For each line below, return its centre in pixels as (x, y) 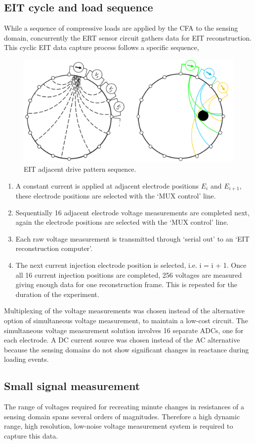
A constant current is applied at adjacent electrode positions (107, 185)
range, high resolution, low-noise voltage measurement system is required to (119, 426)
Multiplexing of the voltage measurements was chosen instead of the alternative (124, 311)
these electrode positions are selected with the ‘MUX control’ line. (116, 196)
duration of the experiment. (57, 294)
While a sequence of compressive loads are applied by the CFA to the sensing (121, 28)
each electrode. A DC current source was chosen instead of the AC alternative (122, 340)
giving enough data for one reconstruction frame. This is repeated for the (126, 284)
